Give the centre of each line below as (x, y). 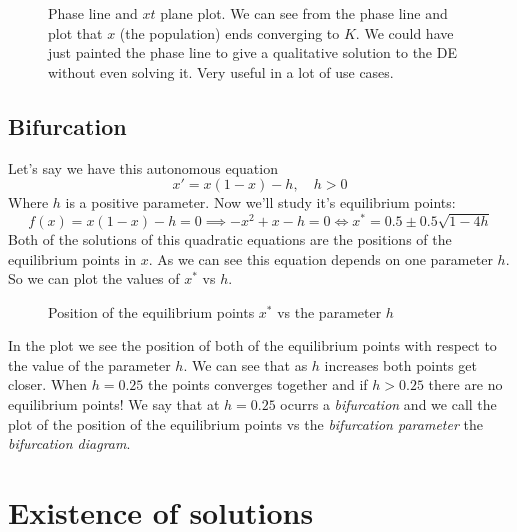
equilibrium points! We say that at (114, 404)
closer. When (48, 384)
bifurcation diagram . (69, 443)
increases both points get (400, 364)
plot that (75, 32)
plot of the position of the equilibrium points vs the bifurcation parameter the (245, 423)
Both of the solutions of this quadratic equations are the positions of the (230, 238)
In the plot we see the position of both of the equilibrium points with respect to (252, 345)
